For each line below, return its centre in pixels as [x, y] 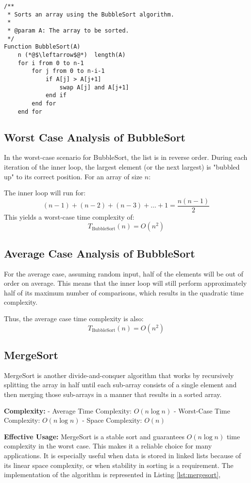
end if [56, 95]
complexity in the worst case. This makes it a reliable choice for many [108, 446]
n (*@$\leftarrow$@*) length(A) [72, 55]
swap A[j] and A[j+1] [94, 87]
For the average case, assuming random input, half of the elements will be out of [124, 273]
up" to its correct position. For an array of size [73, 176]
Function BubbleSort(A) [42, 47]
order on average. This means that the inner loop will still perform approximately [125, 283]
